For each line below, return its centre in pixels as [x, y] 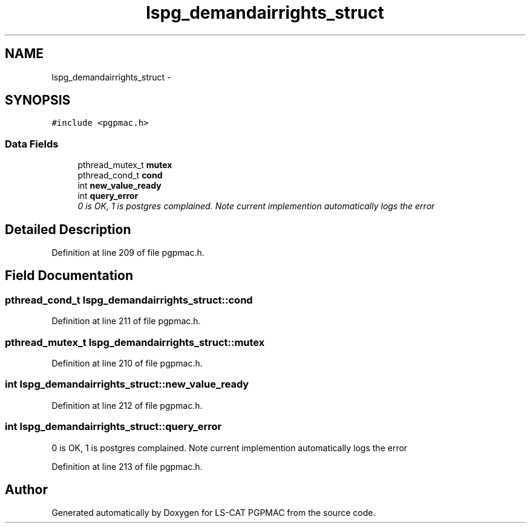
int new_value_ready [119, 186]
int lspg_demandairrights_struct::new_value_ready [127, 384]
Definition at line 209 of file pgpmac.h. [128, 253]
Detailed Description [68, 229]
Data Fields [32, 144]
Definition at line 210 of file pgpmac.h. [127, 363]
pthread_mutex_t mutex [125, 165]
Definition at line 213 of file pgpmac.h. [127, 466]
